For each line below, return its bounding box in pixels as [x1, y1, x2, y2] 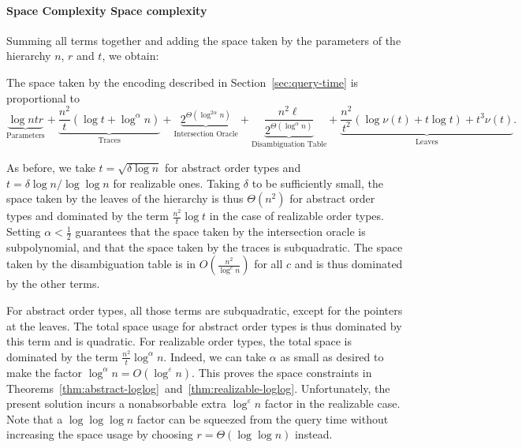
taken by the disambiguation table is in [6, 256, 196, 272]
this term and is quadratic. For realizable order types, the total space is [6, 333, 352, 349]
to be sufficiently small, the [252, 174, 383, 191]
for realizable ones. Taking [113, 174, 240, 191]
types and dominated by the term [6, 207, 169, 224]
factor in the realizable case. [264, 395, 401, 412]
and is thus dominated [294, 256, 403, 272]
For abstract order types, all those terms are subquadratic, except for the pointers [6, 302, 403, 319]
